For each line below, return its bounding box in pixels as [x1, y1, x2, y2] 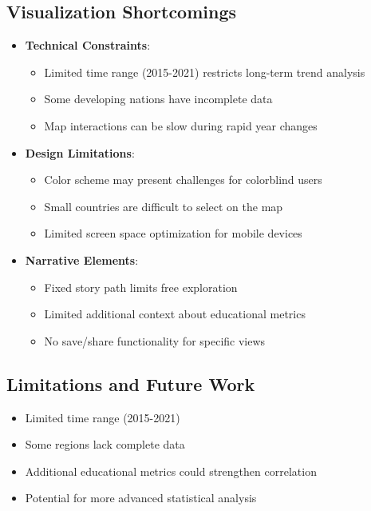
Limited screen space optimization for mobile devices [44, 225, 302, 242]
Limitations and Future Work [6, 371, 255, 396]
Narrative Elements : [25, 251, 139, 268]
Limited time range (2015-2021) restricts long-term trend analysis [44, 63, 365, 80]
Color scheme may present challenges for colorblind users [44, 171, 322, 188]
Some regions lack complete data [25, 436, 185, 453]
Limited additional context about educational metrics [44, 305, 306, 322]
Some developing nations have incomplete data [44, 90, 273, 107]
